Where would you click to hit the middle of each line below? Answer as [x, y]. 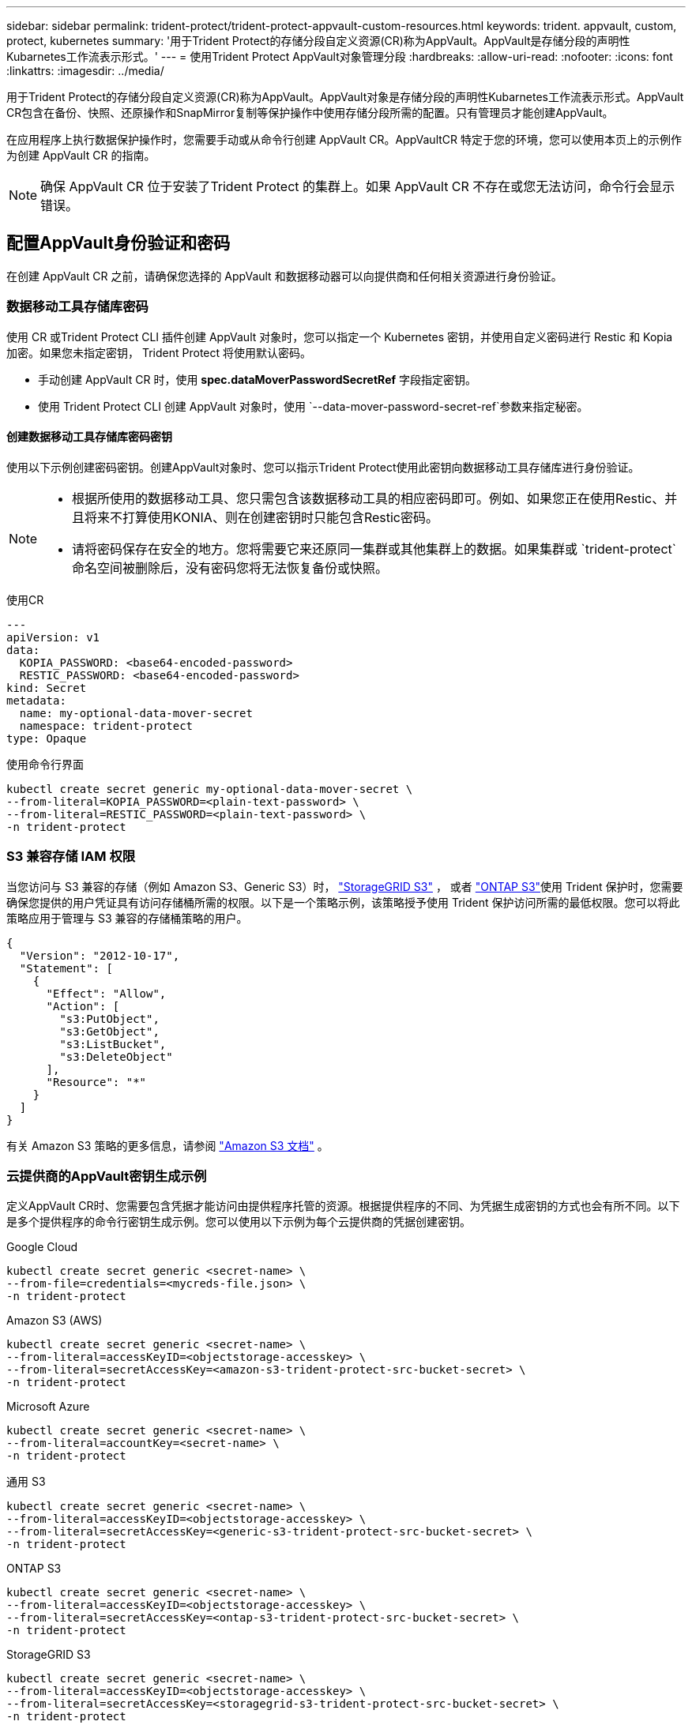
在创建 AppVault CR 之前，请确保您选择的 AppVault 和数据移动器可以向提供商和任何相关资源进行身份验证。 [284, 276]
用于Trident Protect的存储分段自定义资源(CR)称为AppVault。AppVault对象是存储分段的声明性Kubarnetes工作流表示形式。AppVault [345, 97]
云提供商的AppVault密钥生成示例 [107, 1176]
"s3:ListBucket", [113, 1044]
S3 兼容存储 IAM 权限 [71, 857]
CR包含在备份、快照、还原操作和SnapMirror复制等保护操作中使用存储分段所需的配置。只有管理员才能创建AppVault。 [310, 113]
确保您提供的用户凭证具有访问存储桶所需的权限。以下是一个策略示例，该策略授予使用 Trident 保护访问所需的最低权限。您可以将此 [343, 902]
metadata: [36, 700]
